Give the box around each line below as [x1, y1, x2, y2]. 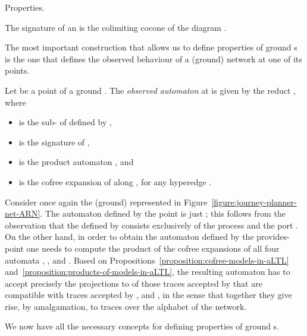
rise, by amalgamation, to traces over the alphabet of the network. [5, 300, 247, 312]
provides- [256, 230, 290, 243]
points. [5, 64, 30, 77]
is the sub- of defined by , [18, 116, 112, 128]
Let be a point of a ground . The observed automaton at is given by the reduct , [5, 84, 296, 96]
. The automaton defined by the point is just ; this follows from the [40, 207, 286, 220]
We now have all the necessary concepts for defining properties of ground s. [5, 320, 280, 332]
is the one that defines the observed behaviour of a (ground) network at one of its [5, 52, 302, 65]
